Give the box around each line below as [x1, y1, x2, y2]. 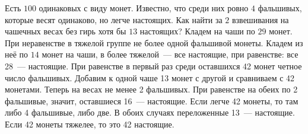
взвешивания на [231, 13, 289, 25]
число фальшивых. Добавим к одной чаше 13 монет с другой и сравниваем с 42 [5, 71, 295, 84]
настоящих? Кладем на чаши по [139, 25, 255, 37]
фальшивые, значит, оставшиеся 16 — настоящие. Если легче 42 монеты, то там [5, 94, 299, 107]
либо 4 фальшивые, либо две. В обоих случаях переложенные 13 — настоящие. [5, 106, 295, 119]
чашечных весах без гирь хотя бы [5, 25, 126, 37]
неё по [5, 48, 28, 60]
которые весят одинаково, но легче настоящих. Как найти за [5, 13, 223, 25]
